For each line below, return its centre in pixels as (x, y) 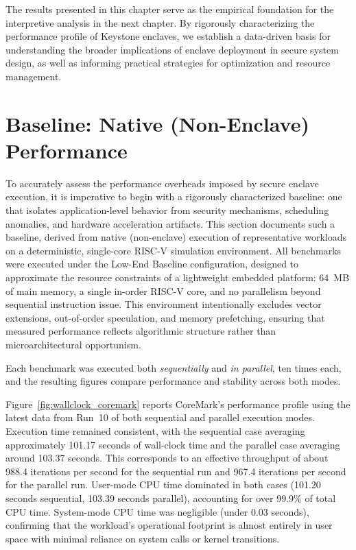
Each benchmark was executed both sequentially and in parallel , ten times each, (174, 367)
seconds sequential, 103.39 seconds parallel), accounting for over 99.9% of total (171, 498)
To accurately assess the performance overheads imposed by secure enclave (162, 183)
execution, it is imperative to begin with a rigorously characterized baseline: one (174, 196)
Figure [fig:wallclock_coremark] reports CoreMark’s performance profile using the (178, 404)
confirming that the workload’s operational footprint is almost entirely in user (169, 525)
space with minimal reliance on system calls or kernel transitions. (143, 538)
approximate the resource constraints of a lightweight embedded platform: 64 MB (178, 277)
